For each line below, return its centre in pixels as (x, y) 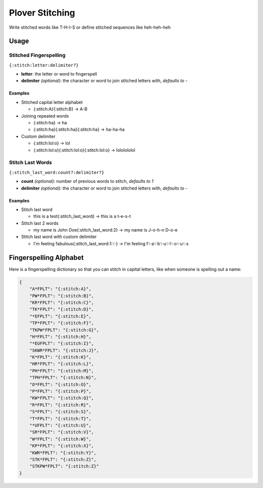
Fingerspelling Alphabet (46, 258)
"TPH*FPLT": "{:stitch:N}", (63, 378)
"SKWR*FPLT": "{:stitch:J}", (64, 350)
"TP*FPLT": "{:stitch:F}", (62, 323)
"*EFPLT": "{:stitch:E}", (60, 316)
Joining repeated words (45, 116)
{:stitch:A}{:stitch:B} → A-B (60, 109)
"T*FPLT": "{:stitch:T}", (60, 419)
